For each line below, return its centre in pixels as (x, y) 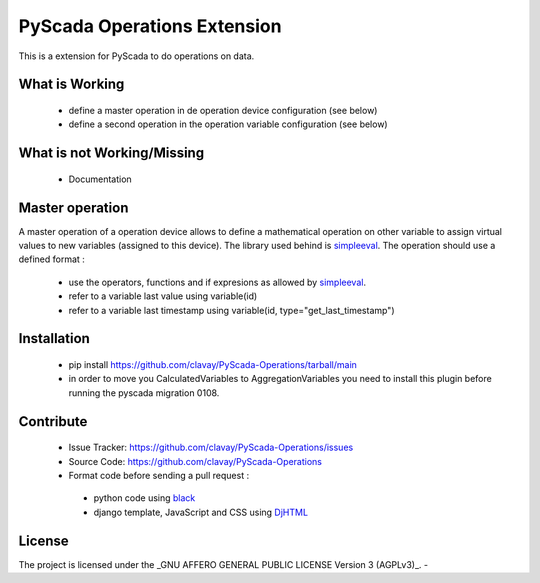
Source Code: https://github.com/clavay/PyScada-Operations (195, 461)
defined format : (51, 259)
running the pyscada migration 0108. (144, 392)
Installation (54, 338)
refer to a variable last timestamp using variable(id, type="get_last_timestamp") (231, 310)
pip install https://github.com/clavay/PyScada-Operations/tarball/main (212, 365)
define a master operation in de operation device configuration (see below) (223, 110)
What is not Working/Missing (111, 153)
